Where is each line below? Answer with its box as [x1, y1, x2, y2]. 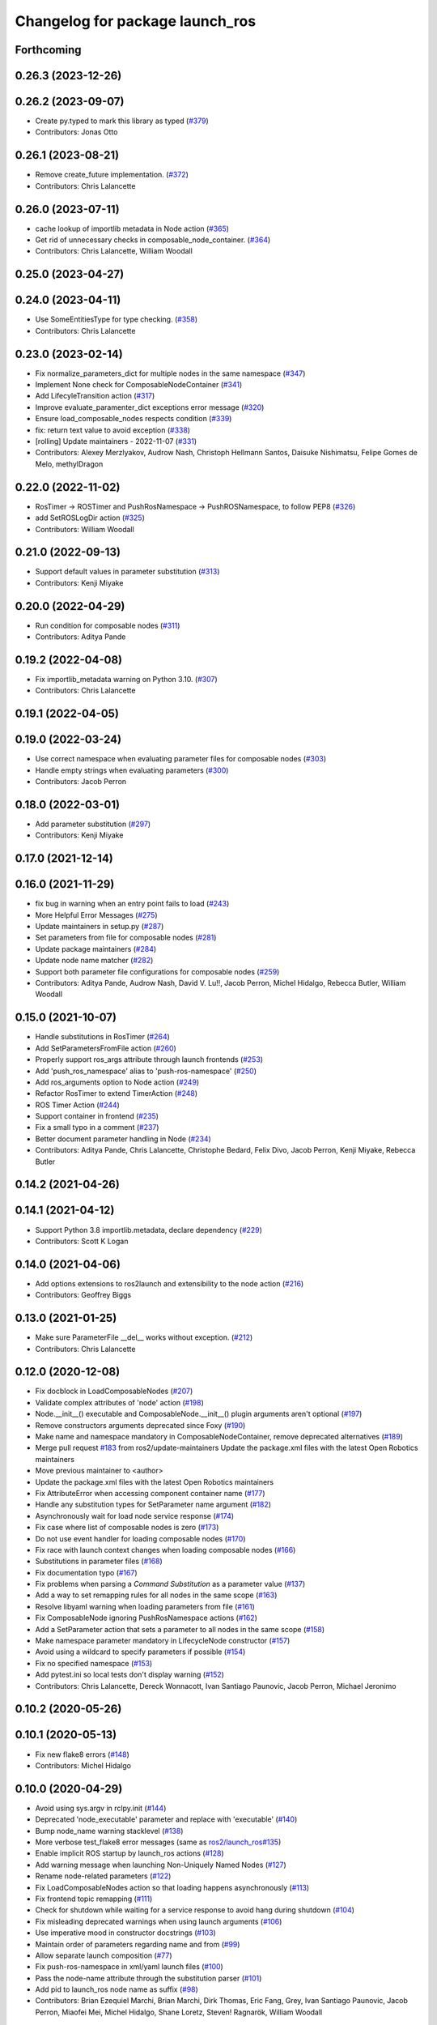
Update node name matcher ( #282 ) [35, 956, 154, 966]
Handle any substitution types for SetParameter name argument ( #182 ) [35, 1499, 271, 1510]
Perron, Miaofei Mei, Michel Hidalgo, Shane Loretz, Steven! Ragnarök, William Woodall [35, 2007, 323, 2017]
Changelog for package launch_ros [15, 12, 257, 30]
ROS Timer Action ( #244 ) [35, 1100, 121, 1110]
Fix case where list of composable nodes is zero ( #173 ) [35, 1523, 219, 1533]
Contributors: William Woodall [35, 524, 135, 534]
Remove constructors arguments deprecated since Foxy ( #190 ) [35, 1420, 246, 1430]
